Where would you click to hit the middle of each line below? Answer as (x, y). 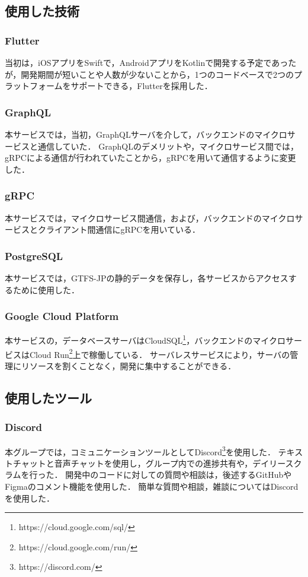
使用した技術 (42, 11)
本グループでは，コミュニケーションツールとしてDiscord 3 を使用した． (140, 451)
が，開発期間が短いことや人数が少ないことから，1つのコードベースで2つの (150, 74)
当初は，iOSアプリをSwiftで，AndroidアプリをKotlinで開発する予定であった (151, 62)
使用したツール (48, 397)
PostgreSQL (34, 256)
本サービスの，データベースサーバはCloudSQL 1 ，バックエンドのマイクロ (145, 340)
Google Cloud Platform (62, 316)
